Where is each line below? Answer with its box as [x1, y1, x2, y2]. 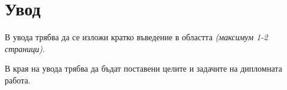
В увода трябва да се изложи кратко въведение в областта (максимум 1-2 [5, 31, 268, 43]
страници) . [5, 42, 45, 54]
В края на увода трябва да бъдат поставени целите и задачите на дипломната [5, 62, 282, 75]
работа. [5, 73, 31, 86]
